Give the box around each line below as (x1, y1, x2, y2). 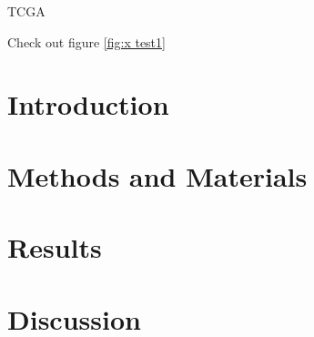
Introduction (7, 86, 169, 123)
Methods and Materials (7, 157, 308, 194)
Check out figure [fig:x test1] (7, 32, 166, 51)
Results (7, 229, 102, 266)
